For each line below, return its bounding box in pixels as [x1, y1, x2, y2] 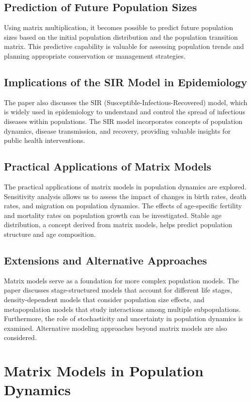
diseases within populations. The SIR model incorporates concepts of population [4, 116, 243, 126]
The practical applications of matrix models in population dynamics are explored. [4, 181, 247, 191]
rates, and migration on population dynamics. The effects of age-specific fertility [4, 201, 242, 211]
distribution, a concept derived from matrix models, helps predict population [4, 219, 233, 230]
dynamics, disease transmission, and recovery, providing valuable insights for [4, 125, 231, 136]
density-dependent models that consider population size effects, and [4, 294, 204, 304]
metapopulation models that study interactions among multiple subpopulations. [4, 304, 241, 314]
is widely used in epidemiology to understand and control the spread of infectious [4, 107, 245, 117]
